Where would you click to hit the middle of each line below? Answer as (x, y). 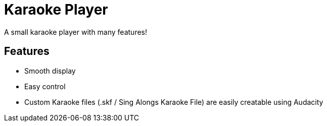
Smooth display (50, 71)
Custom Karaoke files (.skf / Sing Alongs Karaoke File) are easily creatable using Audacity (174, 102)
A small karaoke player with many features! (76, 32)
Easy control (45, 86)
